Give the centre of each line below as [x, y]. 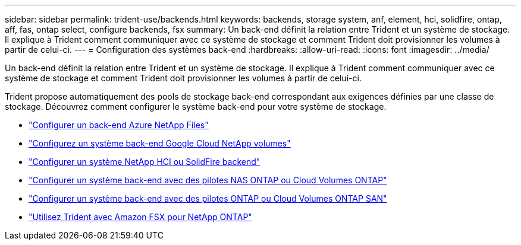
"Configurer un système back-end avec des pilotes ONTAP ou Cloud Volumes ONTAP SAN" [208, 198]
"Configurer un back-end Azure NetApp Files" [119, 125]
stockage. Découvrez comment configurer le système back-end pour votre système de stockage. [196, 106]
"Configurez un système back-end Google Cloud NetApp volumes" [160, 143]
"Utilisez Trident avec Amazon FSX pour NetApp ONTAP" [140, 217]
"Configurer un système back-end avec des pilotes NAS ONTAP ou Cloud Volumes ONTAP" [208, 180]
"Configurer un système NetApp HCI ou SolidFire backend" [145, 162]
